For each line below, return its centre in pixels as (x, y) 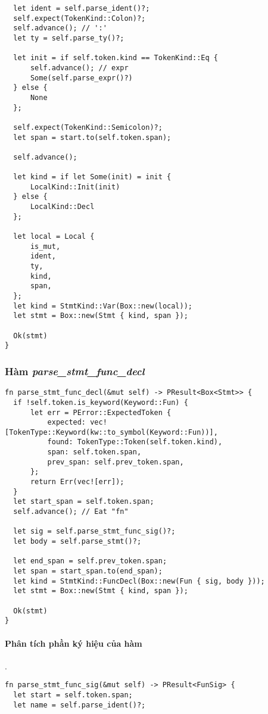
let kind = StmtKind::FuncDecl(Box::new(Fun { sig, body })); (139, 581)
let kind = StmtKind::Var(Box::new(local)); (103, 306)
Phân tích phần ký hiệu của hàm (74, 643)
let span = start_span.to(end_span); (88, 571)
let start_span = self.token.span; (84, 502)
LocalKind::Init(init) (75, 187)
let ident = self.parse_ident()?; (82, 8)
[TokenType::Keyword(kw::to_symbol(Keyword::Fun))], (111, 432)
